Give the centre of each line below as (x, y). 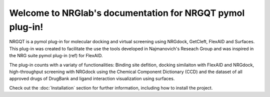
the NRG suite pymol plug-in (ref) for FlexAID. (56, 56)
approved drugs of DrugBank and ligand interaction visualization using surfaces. (92, 79)
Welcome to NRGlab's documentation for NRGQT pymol (127, 13)
